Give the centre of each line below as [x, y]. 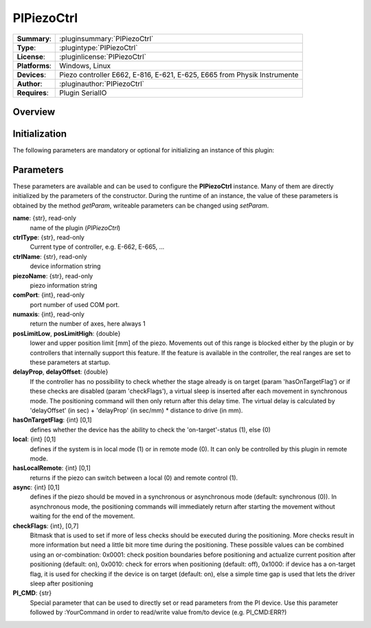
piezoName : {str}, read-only [53, 276]
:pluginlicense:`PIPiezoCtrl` [103, 56]
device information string [65, 266]
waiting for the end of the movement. [82, 516]
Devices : [31, 74]
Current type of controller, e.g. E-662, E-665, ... [97, 247]
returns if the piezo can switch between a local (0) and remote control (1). [134, 478]
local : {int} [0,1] [34, 439]
